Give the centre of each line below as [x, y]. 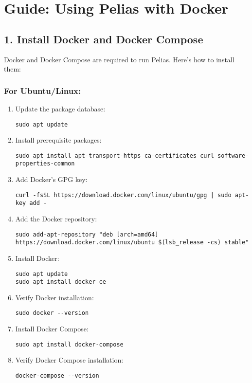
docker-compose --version [57, 375]
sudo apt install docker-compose [69, 344]
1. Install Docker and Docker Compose [104, 39]
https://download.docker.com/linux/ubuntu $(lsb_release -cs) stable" [132, 243]
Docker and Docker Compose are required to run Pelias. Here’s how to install [119, 59]
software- [233, 155]
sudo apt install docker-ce [61, 282]
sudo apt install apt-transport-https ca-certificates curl [115, 155]
